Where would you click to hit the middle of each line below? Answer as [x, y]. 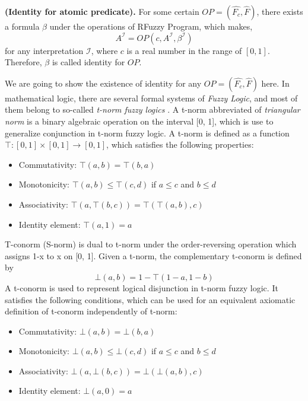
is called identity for [88, 62]
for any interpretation [44, 50]
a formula [22, 26]
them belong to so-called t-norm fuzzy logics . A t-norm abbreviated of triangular [153, 109]
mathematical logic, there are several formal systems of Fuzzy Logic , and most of [151, 98]
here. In [275, 83]
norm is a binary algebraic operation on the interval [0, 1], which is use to [139, 121]
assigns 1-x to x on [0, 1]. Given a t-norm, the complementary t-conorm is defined [153, 255]
